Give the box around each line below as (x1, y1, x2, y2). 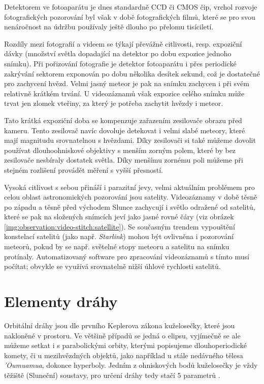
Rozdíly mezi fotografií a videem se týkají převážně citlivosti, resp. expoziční (4, 38, 242, 49)
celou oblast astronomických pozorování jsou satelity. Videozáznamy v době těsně (4, 191, 257, 202)
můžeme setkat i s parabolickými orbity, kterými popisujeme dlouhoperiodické (4, 340, 247, 351)
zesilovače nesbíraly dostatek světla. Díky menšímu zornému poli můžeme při (4, 155, 243, 165)
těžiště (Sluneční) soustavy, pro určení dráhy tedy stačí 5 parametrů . (4, 369, 220, 380)
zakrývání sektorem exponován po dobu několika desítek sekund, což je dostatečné (4, 68, 260, 79)
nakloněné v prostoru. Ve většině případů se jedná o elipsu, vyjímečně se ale (4, 330, 241, 340)
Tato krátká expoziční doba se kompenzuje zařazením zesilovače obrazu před (4, 114, 242, 125)
